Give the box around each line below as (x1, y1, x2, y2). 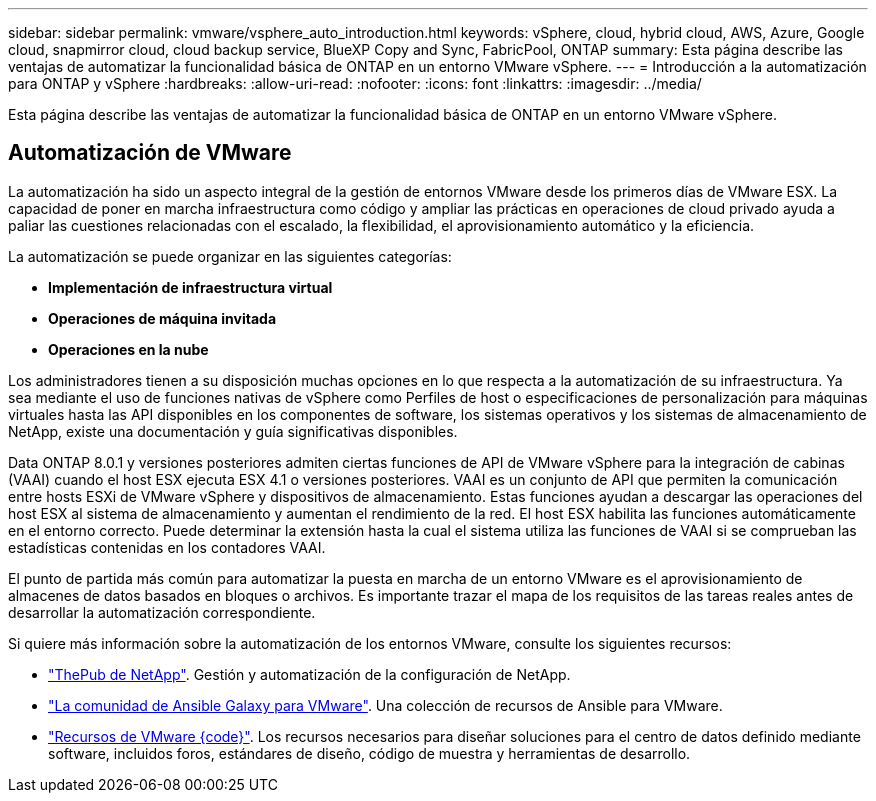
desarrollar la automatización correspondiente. (8, 603, 316, 621)
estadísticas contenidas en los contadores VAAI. (8, 538, 326, 556)
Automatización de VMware (8, 140, 292, 166)
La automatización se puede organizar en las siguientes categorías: (8, 247, 452, 265)
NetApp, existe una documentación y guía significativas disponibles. (8, 422, 458, 440)
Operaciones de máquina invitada (48, 309, 277, 327)
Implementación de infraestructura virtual (48, 278, 333, 296)
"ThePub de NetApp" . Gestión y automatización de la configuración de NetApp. (48, 665, 571, 683)
